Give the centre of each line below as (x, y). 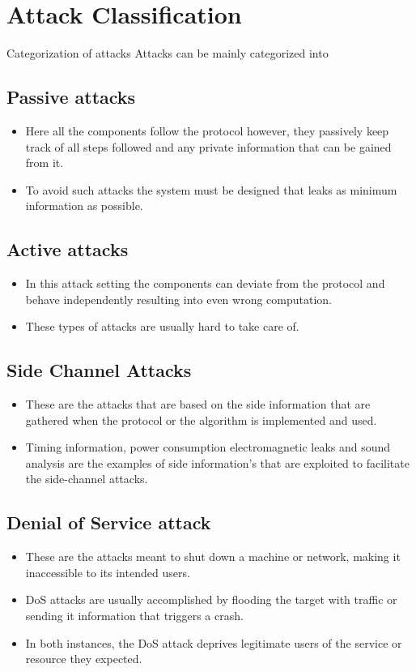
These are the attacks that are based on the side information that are (198, 404)
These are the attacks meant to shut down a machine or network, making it (213, 556)
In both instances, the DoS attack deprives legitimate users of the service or (214, 642)
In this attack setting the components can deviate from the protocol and (205, 283)
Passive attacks (71, 97)
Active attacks (68, 249)
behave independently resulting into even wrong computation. (178, 299)
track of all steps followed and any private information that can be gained (208, 146)
